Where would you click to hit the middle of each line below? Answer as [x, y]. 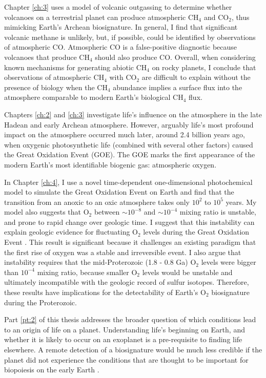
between [107, 212]
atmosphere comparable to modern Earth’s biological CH [94, 97]
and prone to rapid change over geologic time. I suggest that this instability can [129, 222]
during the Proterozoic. [40, 302]
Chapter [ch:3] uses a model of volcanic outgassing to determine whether [118, 7]
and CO [216, 17]
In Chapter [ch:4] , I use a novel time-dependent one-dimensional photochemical [128, 182]
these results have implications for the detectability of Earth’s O [105, 292]
